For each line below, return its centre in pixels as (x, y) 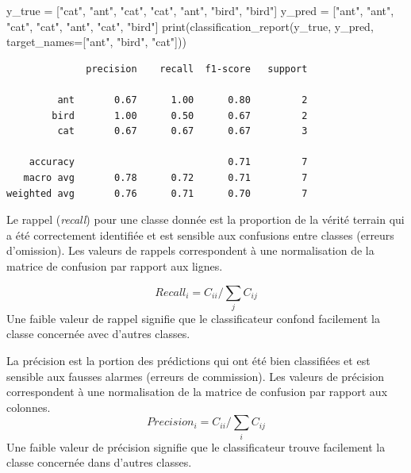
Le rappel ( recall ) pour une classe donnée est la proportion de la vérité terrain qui (205, 219)
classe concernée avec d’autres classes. (98, 334)
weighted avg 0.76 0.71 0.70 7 (157, 193)
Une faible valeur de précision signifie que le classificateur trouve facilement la (196, 446)
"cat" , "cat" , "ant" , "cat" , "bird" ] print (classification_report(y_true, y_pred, (190, 26)
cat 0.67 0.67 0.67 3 (182, 131)
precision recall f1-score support (197, 69)
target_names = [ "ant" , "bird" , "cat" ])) (96, 42)
